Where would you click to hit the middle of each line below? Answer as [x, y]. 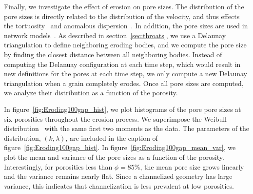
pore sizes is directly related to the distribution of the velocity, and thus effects [122, 16]
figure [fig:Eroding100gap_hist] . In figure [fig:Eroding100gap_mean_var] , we [120, 147]
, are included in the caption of [112, 138]
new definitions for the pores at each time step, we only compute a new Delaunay [126, 74]
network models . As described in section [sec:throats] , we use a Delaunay [115, 35]
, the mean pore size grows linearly [192, 166]
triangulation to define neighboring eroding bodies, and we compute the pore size [125, 45]
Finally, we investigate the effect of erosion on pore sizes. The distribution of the [124, 6]
